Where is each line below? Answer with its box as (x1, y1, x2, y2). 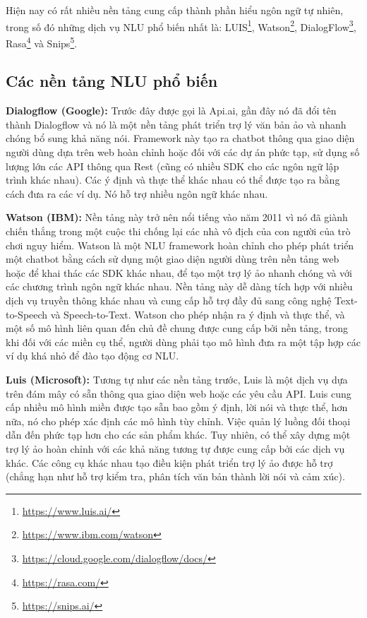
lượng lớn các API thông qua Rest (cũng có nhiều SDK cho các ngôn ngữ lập (6, 158, 339, 173)
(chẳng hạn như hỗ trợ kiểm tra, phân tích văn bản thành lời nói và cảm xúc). (6, 469, 345, 484)
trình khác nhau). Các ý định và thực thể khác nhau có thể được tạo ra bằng (6, 172, 340, 187)
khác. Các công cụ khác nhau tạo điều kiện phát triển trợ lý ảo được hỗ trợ (6, 455, 333, 470)
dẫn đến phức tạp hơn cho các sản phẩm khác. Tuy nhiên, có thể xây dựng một (6, 427, 351, 442)
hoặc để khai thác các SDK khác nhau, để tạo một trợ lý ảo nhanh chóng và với (6, 265, 353, 280)
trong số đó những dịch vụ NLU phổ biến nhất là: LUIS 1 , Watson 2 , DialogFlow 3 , (6, 17, 356, 34)
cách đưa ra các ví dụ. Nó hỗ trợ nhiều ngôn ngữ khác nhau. (6, 186, 268, 201)
